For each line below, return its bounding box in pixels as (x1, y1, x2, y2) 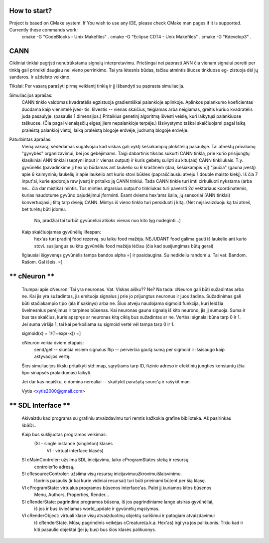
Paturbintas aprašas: (9, 136, 52, 142)
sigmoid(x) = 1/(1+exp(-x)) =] (21, 330, 81, 336)
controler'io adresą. (34, 464, 75, 470)
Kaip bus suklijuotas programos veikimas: (21, 432, 107, 438)
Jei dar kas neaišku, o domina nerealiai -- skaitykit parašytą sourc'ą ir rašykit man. (21, 379, 191, 385)
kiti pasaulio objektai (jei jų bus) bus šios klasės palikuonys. (34, 527, 156, 533)
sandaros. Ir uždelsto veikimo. (9, 74, 71, 80)
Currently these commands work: (9, 26, 78, 32)
